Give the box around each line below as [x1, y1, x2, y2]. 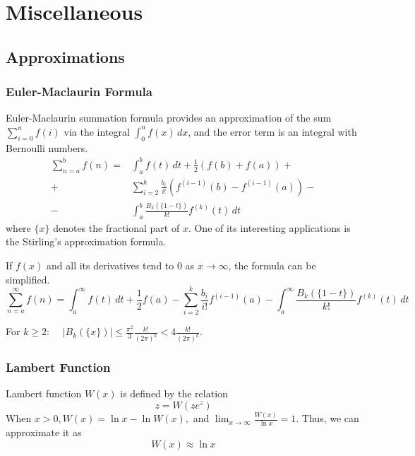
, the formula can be [228, 258, 316, 273]
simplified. [6, 271, 50, 286]
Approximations [6, 45, 125, 67]
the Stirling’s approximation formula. [6, 234, 167, 249]
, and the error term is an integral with [188, 124, 357, 139]
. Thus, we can [296, 411, 359, 426]
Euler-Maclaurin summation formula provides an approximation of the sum [6, 110, 332, 125]
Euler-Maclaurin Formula [6, 83, 152, 100]
